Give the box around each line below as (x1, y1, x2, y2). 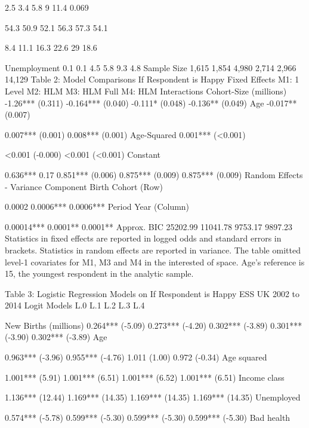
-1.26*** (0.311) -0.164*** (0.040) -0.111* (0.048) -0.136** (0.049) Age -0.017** (5, 96, 297, 109)
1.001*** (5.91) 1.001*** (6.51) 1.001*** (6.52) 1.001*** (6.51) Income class (5, 371, 285, 383)
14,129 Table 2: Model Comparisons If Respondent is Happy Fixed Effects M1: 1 (5, 73, 299, 85)
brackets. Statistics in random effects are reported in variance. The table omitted (5, 243, 301, 256)
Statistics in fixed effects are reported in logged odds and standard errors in (5, 232, 282, 244)
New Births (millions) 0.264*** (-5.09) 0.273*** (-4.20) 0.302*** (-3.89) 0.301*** (5, 319, 302, 331)
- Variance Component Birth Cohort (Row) (5, 180, 163, 192)
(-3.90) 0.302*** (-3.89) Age (5, 331, 107, 343)
